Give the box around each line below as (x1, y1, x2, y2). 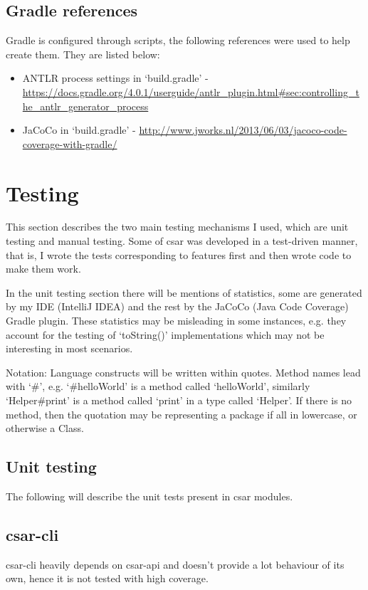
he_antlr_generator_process (22, 98, 149, 113)
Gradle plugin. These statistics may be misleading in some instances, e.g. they (6, 313, 347, 328)
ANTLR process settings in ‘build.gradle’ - (22, 70, 209, 85)
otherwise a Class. (6, 421, 84, 436)
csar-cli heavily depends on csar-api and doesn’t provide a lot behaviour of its (6, 557, 345, 571)
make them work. (6, 261, 81, 276)
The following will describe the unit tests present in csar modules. (6, 489, 293, 503)
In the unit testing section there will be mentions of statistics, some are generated (6, 285, 362, 300)
